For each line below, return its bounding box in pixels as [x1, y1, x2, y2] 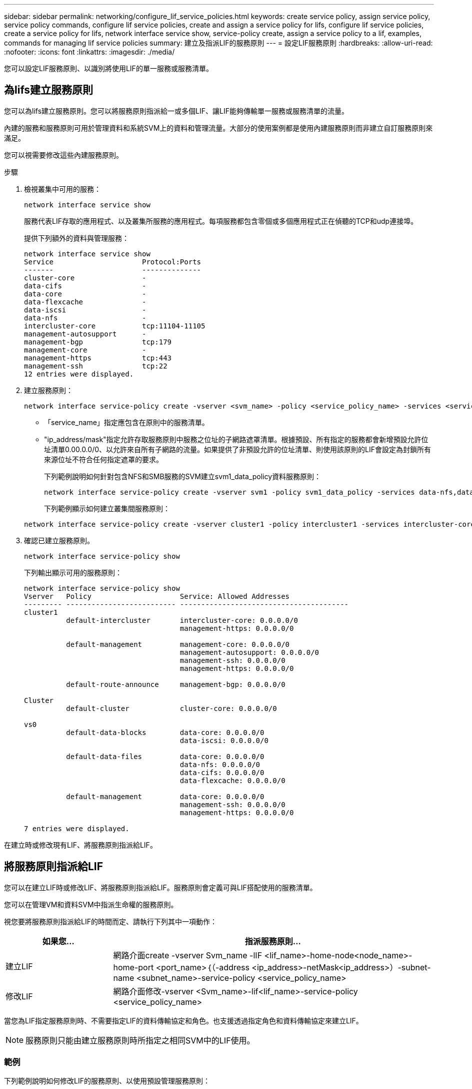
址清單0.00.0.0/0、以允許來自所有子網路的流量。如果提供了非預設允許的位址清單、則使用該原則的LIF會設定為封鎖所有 [44, 445, 431, 454]
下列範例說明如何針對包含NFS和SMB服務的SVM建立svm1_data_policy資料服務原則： [44, 472, 321, 481]
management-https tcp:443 [24, 353, 172, 362]
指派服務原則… [244, 936, 301, 946]
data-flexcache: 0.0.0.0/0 [179, 776, 285, 785]
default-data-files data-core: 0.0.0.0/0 [66, 752, 264, 761]
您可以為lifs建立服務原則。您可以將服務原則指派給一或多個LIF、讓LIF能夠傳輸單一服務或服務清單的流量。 [4, 106, 348, 115]
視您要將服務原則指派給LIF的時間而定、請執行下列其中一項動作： [4, 917, 217, 926]
